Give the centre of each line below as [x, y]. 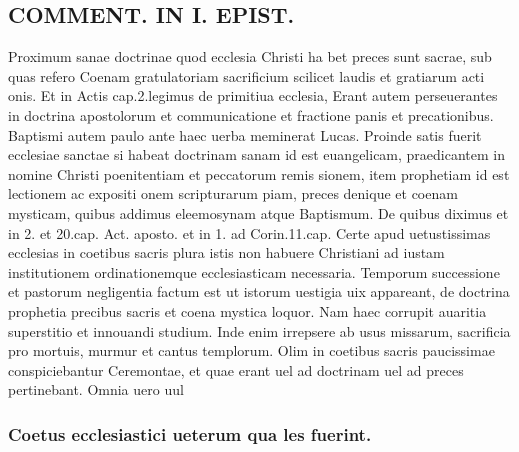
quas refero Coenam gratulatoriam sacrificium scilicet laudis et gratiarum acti [246, 75]
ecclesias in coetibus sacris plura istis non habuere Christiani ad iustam [226, 252]
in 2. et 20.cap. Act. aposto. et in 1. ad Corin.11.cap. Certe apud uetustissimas [249, 232]
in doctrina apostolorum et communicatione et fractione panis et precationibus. [251, 114]
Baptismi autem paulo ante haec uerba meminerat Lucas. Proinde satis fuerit [245, 134]
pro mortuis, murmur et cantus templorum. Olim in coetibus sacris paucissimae [251, 350]
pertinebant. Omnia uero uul [96, 389]
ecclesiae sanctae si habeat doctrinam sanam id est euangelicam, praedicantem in [257, 154]
